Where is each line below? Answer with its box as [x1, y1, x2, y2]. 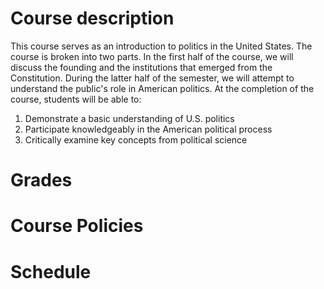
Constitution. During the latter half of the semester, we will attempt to [10, 72, 295, 84]
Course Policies [10, 215, 144, 237]
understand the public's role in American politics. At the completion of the [10, 82, 315, 94]
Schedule [10, 260, 92, 283]
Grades [10, 169, 73, 192]
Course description [10, 7, 175, 30]
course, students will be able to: [10, 93, 142, 105]
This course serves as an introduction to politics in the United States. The [10, 40, 313, 52]
